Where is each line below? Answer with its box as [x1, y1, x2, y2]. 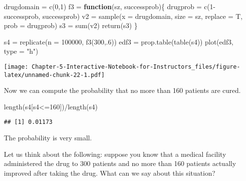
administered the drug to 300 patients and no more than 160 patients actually [4, 158, 236, 168]
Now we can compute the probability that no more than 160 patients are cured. [4, 85, 241, 95]
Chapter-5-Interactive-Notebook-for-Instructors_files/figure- [32, 63, 240, 70]
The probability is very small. [4, 133, 92, 143]
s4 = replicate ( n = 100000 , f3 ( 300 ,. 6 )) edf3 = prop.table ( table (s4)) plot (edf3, [4, 36, 233, 46]
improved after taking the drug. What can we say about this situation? [4, 167, 215, 178]
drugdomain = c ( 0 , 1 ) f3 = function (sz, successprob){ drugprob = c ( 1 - [4, 1, 215, 11]
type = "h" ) [4, 46, 38, 56]
